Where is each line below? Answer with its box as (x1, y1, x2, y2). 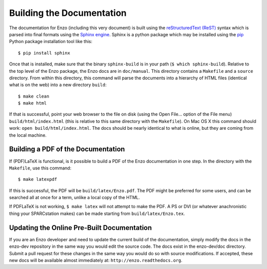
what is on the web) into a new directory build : (9, 82, 107, 88)
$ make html (18, 101, 47, 106)
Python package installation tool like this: (9, 39, 92, 45)
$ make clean (18, 93, 49, 99)
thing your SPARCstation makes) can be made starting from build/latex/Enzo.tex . (9, 211, 185, 216)
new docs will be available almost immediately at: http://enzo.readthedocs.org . (9, 257, 182, 263)
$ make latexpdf (18, 176, 57, 182)
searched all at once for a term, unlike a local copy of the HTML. (9, 195, 140, 201)
